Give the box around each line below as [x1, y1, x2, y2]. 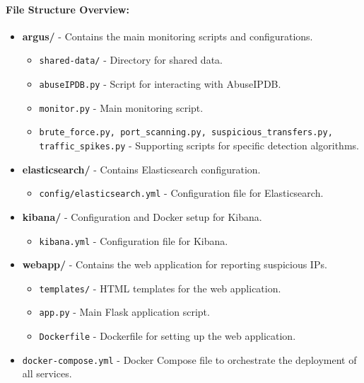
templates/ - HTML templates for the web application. [39, 280, 281, 295]
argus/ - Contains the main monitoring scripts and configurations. [22, 28, 313, 43]
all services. [22, 366, 72, 381]
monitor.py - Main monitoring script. [39, 100, 204, 115]
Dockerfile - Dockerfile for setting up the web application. [39, 328, 296, 343]
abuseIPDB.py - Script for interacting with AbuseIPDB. [39, 76, 281, 91]
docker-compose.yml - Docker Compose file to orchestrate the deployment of [22, 352, 357, 367]
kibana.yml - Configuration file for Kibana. [39, 233, 228, 248]
